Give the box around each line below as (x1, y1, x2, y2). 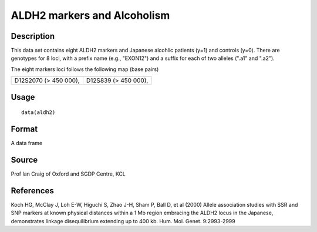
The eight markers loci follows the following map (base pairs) (11, 65, 159, 73)
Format (11, 124, 38, 135)
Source (11, 154, 38, 164)
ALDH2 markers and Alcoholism (11, 9, 170, 22)
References (11, 186, 54, 196)
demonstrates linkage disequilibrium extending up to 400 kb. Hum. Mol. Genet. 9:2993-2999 (11, 217, 235, 224)
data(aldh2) (21, 109, 56, 116)
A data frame (11, 140, 43, 147)
